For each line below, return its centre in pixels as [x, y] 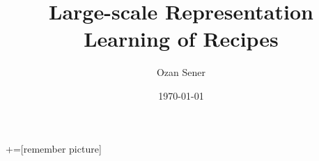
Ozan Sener [181, 72]
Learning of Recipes [181, 39]
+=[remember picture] [54, 148]
